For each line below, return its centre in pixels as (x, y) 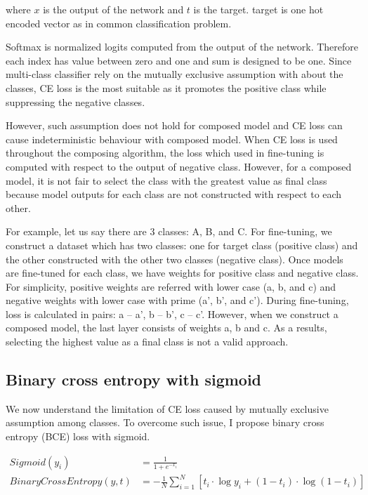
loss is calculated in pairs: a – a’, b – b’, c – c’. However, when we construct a (172, 313)
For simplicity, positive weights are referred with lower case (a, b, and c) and (171, 286)
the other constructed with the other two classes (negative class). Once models (175, 259)
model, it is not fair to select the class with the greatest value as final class (166, 180)
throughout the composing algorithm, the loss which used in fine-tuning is (165, 153)
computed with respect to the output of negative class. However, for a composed (179, 166)
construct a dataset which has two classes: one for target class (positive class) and (182, 245)
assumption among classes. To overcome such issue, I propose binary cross (165, 422)
